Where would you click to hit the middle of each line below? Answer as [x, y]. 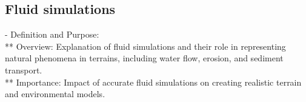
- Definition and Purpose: [52, 34]
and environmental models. [55, 94]
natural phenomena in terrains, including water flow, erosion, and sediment [144, 58]
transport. [24, 70]
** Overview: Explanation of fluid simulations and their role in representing [145, 46]
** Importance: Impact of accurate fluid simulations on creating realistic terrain [153, 82]
